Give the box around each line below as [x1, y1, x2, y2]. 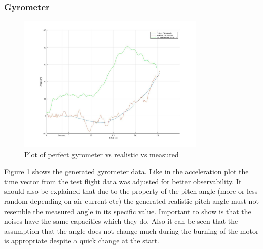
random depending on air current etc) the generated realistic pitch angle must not [4, 195, 259, 206]
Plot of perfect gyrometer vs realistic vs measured [24, 149, 179, 159]
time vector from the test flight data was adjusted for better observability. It [4, 176, 242, 186]
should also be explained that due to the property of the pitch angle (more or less [4, 186, 258, 196]
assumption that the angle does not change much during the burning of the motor [4, 225, 259, 236]
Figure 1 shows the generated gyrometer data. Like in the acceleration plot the [4, 166, 249, 177]
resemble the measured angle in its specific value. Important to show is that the [4, 205, 251, 216]
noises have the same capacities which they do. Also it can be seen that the [4, 216, 238, 226]
